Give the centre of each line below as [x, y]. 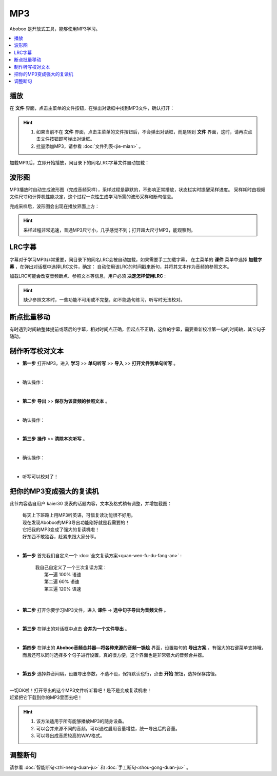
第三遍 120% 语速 [63, 589]
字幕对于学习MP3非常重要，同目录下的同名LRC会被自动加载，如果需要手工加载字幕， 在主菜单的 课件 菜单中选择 [128, 259]
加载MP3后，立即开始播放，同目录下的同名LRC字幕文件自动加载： [80, 163]
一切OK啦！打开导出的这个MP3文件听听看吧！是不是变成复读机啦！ [81, 690]
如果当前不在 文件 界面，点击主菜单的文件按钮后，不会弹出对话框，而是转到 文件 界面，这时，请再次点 [144, 131]
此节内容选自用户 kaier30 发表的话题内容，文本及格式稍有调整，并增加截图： [91, 503]
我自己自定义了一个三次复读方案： [71, 567]
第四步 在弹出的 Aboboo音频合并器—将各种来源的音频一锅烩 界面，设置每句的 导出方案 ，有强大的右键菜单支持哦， [144, 648]
